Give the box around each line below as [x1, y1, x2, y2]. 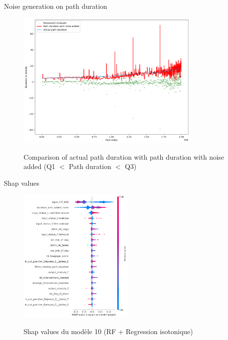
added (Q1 [24, 161, 55, 171]
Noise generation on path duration [4, 1, 107, 11]
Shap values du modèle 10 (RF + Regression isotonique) [24, 326, 193, 336]
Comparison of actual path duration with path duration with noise [24, 151, 225, 162]
